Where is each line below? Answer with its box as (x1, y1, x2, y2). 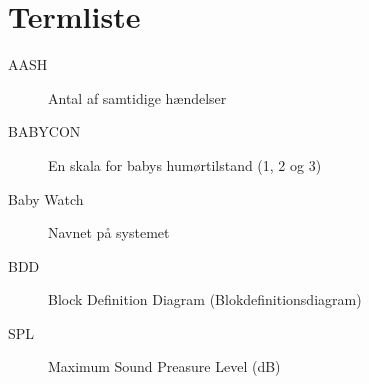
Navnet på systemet (48, 222, 170, 243)
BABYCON (8, 121, 81, 142)
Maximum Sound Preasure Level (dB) (48, 356, 281, 377)
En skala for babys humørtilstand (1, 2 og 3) (48, 154, 322, 175)
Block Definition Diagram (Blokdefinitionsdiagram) (48, 289, 362, 310)
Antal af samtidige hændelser (48, 87, 227, 108)
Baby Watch (8, 188, 84, 209)
